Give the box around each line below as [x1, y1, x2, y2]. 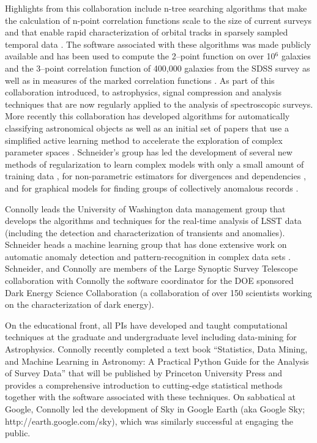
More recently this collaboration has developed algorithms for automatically [5, 110, 290, 122]
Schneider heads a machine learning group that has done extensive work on [5, 238, 287, 251]
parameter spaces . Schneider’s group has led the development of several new [5, 146, 293, 158]
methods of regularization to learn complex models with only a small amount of [5, 157, 304, 170]
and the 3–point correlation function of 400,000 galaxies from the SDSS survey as [5, 61, 310, 74]
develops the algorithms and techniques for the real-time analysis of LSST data [5, 214, 302, 227]
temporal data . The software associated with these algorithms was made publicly [5, 37, 311, 50]
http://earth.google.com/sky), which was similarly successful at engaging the [5, 414, 294, 427]
